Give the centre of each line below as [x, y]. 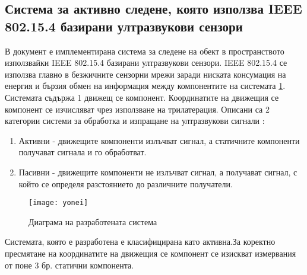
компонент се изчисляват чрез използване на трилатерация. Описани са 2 [137, 109]
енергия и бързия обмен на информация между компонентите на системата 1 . [145, 86]
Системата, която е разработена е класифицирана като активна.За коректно [140, 242]
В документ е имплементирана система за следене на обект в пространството [145, 51]
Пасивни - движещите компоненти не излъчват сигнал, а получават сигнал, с [158, 172]
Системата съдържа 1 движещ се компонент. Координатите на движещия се [142, 97]
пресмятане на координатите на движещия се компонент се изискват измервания [151, 253]
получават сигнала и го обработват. [83, 152]
